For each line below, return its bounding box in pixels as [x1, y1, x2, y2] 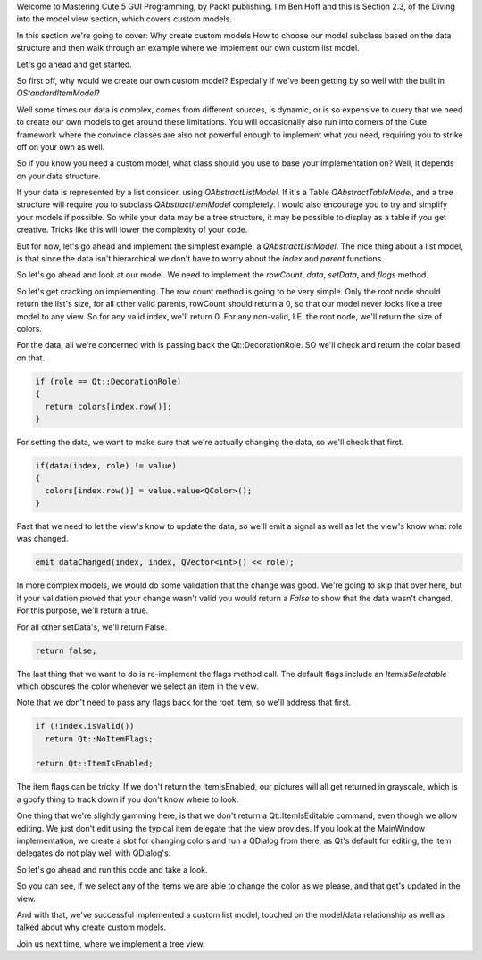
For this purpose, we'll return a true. [16, 605, 149, 616]
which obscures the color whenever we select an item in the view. [16, 681, 259, 691]
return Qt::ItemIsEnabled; [35, 758, 154, 769]
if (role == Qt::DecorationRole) [35, 376, 182, 386]
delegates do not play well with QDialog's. [16, 848, 171, 858]
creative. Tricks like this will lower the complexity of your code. [16, 224, 248, 236]
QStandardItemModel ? [16, 87, 100, 98]
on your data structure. [16, 170, 102, 181]
